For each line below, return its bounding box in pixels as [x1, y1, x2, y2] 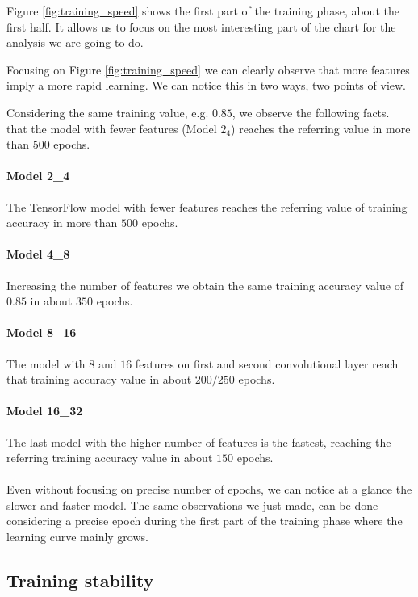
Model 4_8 [6, 246, 70, 263]
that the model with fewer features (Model [6, 120, 217, 137]
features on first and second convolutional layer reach [135, 355, 399, 372]
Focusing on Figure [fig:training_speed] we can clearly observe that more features [6, 61, 410, 78]
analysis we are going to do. [6, 34, 144, 51]
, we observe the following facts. [232, 103, 390, 120]
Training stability [6, 568, 154, 593]
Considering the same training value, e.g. [6, 103, 209, 120]
